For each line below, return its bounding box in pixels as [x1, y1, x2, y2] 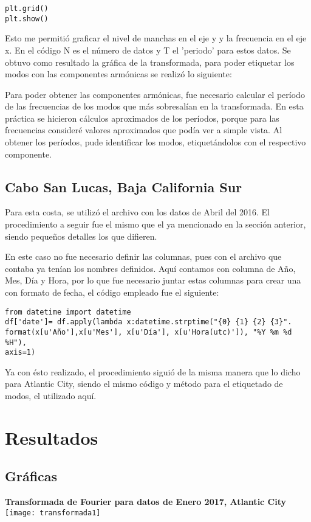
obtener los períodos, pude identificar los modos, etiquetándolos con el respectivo [5, 136, 306, 148]
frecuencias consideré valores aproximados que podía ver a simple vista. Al [5, 124, 282, 136]
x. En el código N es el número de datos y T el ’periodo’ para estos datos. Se [5, 43, 291, 56]
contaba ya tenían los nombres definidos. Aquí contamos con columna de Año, [5, 262, 296, 274]
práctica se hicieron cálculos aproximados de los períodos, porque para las [5, 111, 279, 124]
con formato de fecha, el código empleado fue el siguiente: [5, 286, 219, 299]
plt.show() [5, 14, 49, 23]
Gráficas [5, 467, 58, 485]
